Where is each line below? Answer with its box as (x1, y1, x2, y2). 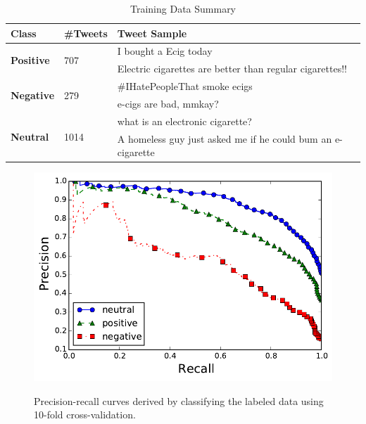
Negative (11, 87, 55, 102)
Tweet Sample (117, 25, 187, 40)
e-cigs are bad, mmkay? (117, 96, 219, 110)
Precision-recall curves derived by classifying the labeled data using (34, 393, 324, 408)
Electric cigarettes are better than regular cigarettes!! (117, 61, 347, 76)
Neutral (11, 129, 49, 144)
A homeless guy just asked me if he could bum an (117, 131, 332, 146)
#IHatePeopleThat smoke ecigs (117, 79, 253, 94)
